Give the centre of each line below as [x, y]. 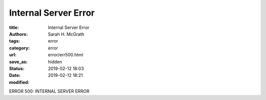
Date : [15, 75]
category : [19, 48]
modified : [19, 82]
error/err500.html [66, 55]
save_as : [18, 62]
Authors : [18, 34]
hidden [55, 62]
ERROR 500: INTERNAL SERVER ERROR [49, 91]
